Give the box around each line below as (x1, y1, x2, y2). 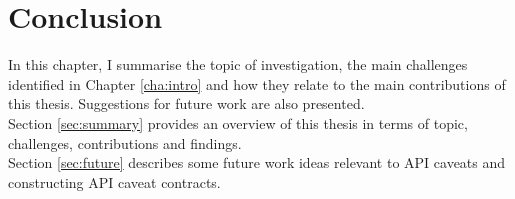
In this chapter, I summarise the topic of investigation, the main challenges (8, 54, 468, 75)
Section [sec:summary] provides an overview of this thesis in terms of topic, (8, 112, 468, 133)
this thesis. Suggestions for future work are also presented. (8, 93, 365, 114)
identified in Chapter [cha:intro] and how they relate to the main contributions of (8, 73, 506, 94)
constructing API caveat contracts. (8, 171, 221, 192)
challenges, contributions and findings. (8, 132, 242, 153)
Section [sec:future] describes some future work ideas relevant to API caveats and (8, 152, 506, 173)
